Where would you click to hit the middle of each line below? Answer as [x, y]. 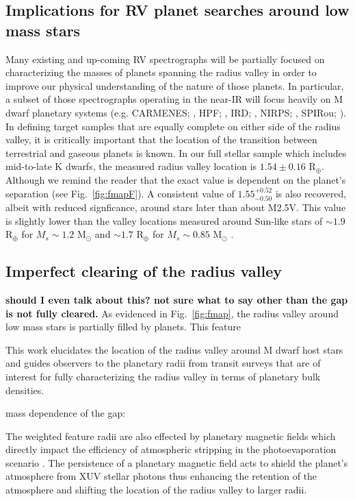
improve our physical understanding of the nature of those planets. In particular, [175, 85]
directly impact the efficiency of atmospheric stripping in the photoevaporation [171, 449]
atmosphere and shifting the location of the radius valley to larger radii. [156, 490]
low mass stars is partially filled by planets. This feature [123, 327]
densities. [25, 390]
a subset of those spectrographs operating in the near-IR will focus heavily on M [174, 99]
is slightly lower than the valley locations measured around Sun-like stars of [164, 220]
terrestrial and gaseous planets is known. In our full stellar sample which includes [176, 152]
